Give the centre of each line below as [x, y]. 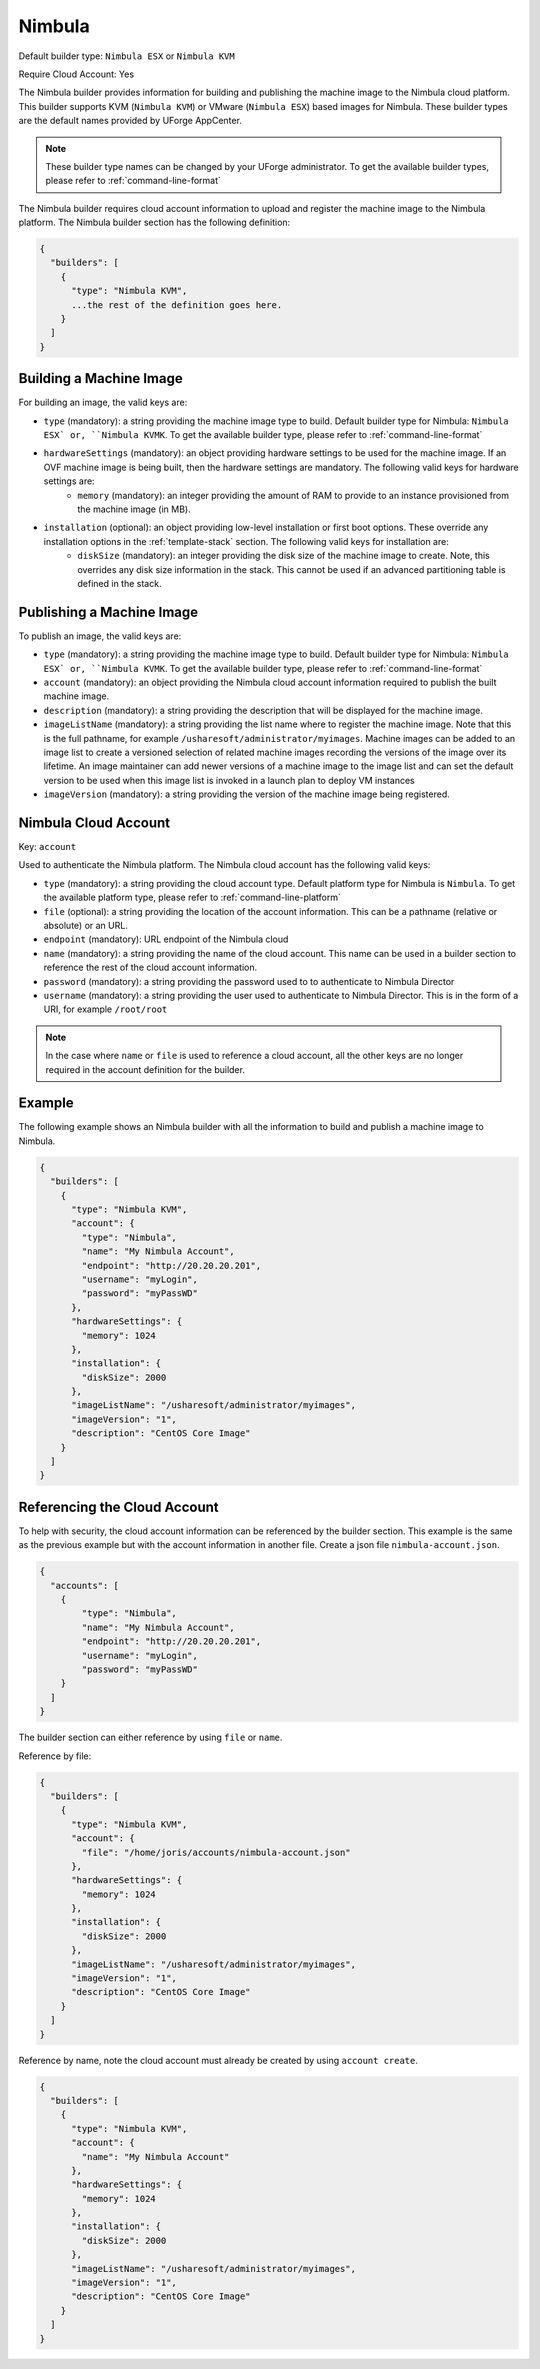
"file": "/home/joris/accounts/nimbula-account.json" [216, 1852]
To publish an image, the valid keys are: [100, 636]
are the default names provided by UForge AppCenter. [130, 121]
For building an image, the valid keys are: [103, 402]
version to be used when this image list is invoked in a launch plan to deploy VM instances [229, 780]
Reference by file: [55, 1756]
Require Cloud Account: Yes [76, 74]
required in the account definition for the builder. [145, 1069]
